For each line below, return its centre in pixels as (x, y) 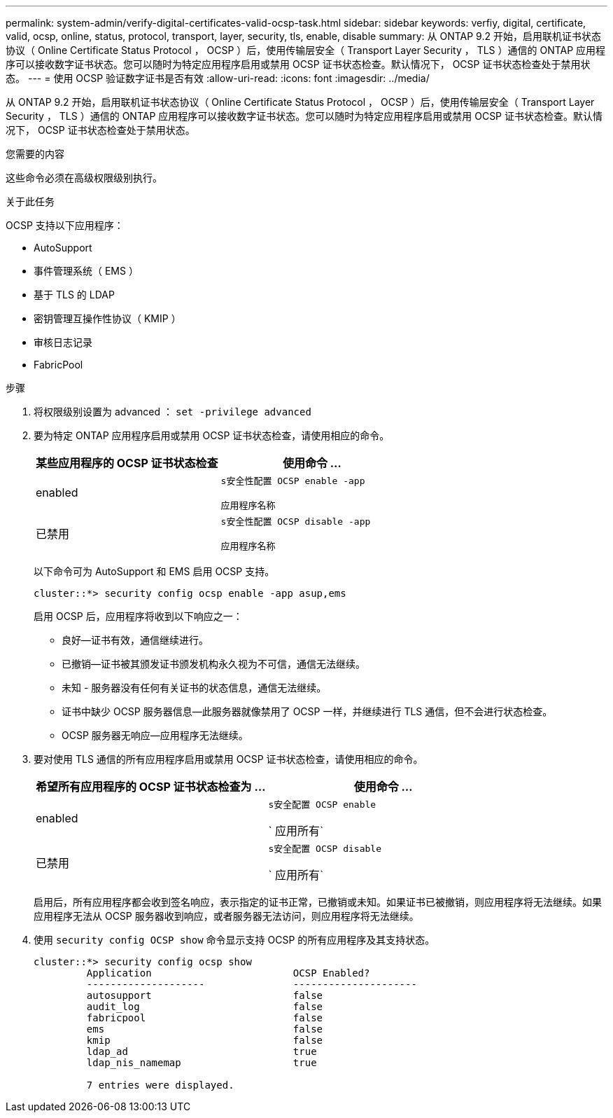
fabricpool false (205, 1018)
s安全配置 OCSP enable (322, 805)
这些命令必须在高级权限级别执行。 (84, 178)
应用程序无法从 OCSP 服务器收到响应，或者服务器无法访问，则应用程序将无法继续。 (226, 916)
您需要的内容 (35, 154)
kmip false (205, 1040)
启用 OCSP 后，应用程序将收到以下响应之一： (138, 616)
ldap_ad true (202, 1051)
